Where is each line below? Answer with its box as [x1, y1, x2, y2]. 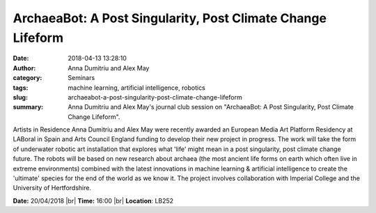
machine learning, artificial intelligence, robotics [68, 84, 205, 92]
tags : [13, 84, 29, 92]
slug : [13, 93, 28, 101]
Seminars [68, 74, 95, 82]
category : [13, 74, 42, 82]
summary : [13, 103, 44, 111]
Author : [13, 63, 36, 72]
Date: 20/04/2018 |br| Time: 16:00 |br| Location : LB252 [13, 196, 174, 205]
